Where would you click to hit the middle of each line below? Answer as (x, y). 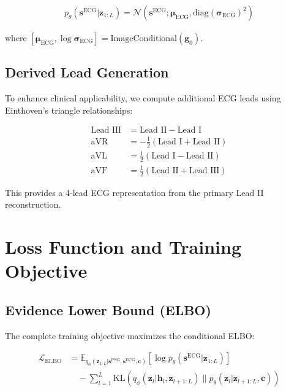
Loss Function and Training (123, 246)
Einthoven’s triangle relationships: (69, 110)
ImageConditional (144, 39)
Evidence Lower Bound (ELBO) (108, 309)
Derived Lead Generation (87, 72)
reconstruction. (33, 204)
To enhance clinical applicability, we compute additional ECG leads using (143, 98)
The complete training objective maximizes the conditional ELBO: (130, 335)
